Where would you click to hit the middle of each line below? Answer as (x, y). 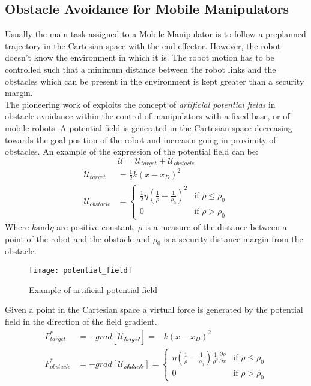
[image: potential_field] (80, 271)
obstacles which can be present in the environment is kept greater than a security (155, 81)
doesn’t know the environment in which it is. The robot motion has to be (140, 57)
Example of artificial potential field (93, 289)
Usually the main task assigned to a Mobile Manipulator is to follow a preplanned (155, 34)
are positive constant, (96, 227)
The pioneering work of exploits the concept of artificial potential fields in (140, 104)
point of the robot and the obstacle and (78, 238)
